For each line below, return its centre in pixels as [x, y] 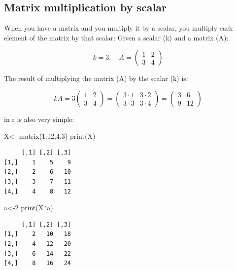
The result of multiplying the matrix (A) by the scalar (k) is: [96, 78]
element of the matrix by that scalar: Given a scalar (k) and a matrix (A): [116, 37]
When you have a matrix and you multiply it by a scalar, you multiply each [118, 28]
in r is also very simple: [39, 119]
